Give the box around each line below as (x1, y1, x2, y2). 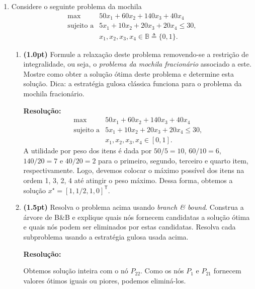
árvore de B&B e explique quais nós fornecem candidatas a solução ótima (23, 211, 250, 222)
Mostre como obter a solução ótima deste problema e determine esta (23, 68, 234, 79)
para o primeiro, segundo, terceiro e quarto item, (98, 155, 248, 165)
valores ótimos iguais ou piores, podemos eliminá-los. (23, 275, 186, 285)
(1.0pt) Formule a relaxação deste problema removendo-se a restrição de (23, 48, 249, 59)
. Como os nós (140, 265, 184, 276)
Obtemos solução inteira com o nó (23, 265, 128, 276)
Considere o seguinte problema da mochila (11, 1, 142, 11)
